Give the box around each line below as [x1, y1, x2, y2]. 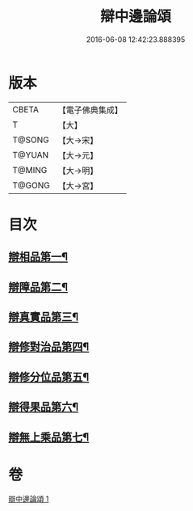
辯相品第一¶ [8, 250, 69, 264]
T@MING [12, 164, 48, 175]
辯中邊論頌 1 [8, 494, 49, 504]
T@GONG [12, 179, 50, 191]
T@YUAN [12, 149, 49, 160]
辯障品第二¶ [8, 280, 69, 294]
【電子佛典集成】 [57, 104, 123, 116]
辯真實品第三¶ [8, 310, 79, 324]
